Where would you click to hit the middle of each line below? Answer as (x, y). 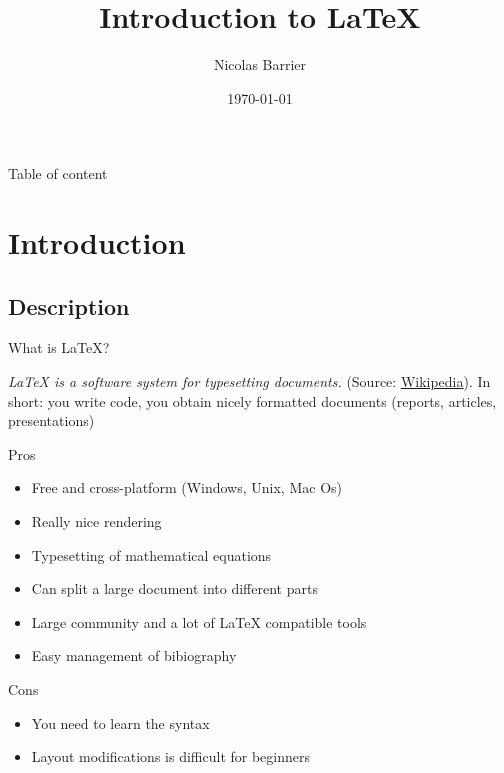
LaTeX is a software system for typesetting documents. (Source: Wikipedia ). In (249, 381)
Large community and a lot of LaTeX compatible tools (199, 621)
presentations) (51, 420)
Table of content (58, 173)
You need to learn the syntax (120, 722)
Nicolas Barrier (260, 64)
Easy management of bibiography (134, 655)
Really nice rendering (96, 521)
